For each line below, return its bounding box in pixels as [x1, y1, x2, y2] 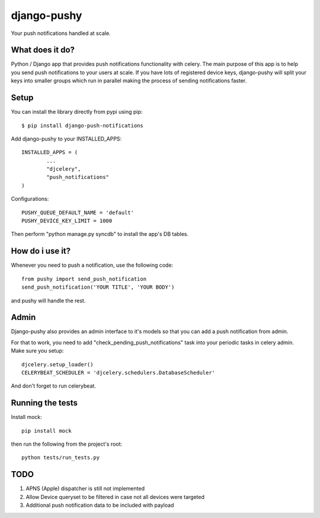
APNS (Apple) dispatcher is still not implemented [25, 485, 145, 492]
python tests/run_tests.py [21, 454, 100, 461]
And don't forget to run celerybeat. [11, 382, 96, 389]
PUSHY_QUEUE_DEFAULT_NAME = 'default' [21, 209, 135, 216]
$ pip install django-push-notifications [21, 122, 143, 129]
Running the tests [11, 398, 78, 408]
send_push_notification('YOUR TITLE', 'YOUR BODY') [21, 284, 175, 290]
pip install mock [21, 427, 72, 434]
